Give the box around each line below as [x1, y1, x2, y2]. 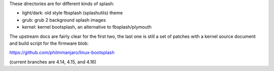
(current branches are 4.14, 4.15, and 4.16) [9, 58, 96, 65]
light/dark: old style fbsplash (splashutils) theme [22, 10, 123, 16]
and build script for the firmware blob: [9, 40, 89, 46]
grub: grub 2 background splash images [22, 17, 106, 23]
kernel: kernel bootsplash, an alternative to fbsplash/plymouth [22, 24, 152, 30]
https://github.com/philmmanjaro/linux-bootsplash [9, 49, 115, 55]
